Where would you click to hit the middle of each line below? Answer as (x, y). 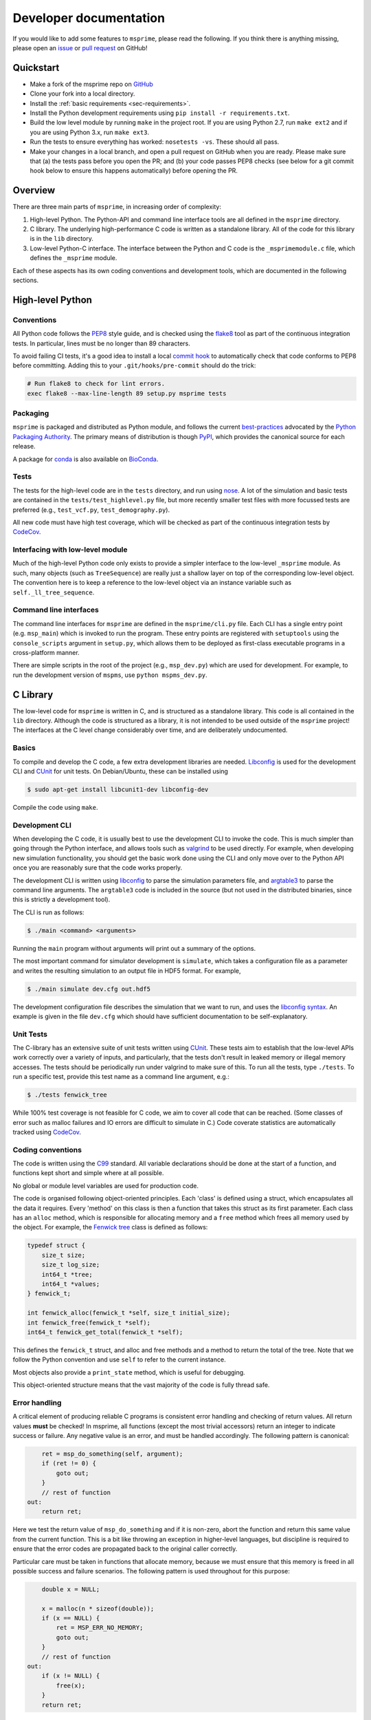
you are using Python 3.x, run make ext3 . (90, 132)
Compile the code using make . (55, 807)
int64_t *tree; (67, 1274)
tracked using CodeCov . (47, 1132)
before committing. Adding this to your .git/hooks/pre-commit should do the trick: (134, 365)
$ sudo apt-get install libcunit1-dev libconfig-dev (118, 789)
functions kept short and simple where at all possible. (88, 1173)
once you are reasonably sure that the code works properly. (98, 868)
